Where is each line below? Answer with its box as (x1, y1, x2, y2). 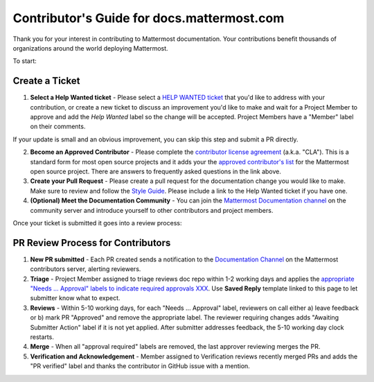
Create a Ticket (12, 75, 80, 87)
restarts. (30, 333, 55, 341)
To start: (12, 57, 37, 65)
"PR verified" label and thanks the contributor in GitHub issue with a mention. (30, 362, 251, 370)
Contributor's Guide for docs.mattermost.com (12, 10, 285, 26)
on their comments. (30, 122, 86, 131)
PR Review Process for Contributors (12, 236, 171, 249)
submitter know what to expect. (30, 294, 121, 302)
